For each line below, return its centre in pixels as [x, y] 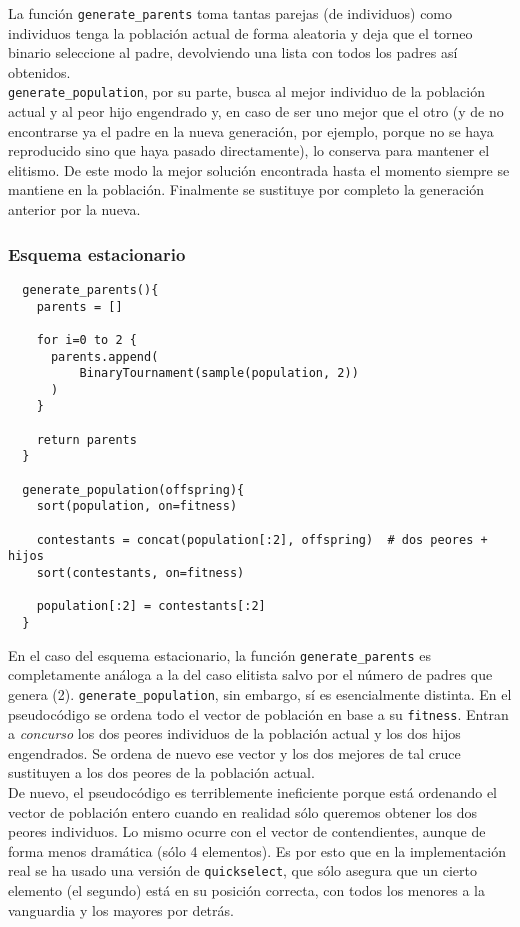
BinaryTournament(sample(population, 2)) [219, 373]
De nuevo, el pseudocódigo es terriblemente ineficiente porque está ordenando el [253, 792]
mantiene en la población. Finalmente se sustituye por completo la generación [246, 189]
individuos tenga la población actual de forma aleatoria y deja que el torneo [240, 32]
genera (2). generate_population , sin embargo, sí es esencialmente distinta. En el [260, 693]
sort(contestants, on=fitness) [140, 573]
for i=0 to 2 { [86, 339]
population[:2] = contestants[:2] [151, 606]
